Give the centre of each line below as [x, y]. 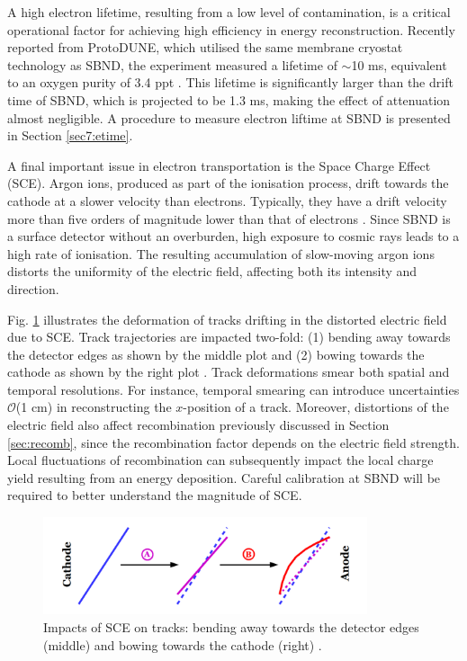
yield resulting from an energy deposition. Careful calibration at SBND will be [224, 477]
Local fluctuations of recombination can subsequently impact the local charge [220, 460]
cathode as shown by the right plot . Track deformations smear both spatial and [229, 372]
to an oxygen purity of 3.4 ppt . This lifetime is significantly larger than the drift [230, 82]
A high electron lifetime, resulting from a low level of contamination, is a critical [229, 12]
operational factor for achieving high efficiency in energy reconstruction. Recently [231, 29]
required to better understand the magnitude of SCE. [155, 495]
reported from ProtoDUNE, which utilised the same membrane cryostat [205, 47]
